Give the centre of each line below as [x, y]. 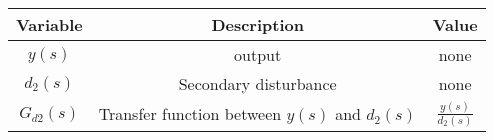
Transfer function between [190, 114]
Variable [49, 24]
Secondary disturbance [257, 83]
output [258, 54]
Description [257, 24]
